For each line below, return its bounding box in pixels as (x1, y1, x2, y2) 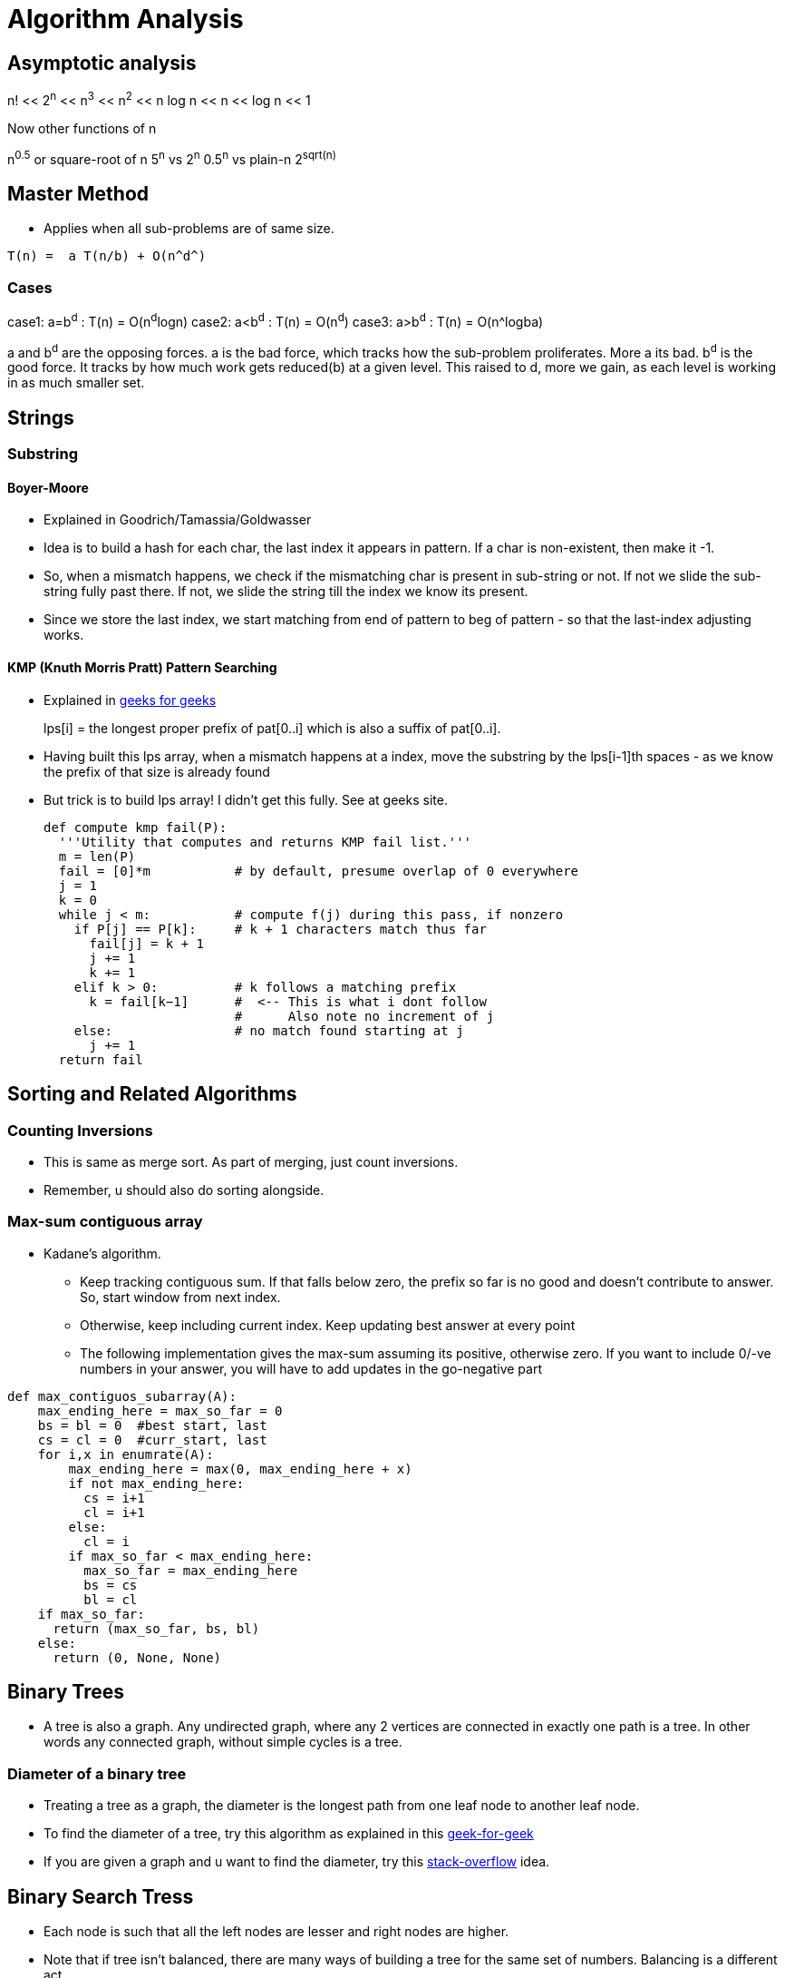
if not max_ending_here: (68, 1475, 245, 1491)
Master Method (7, 181, 150, 205)
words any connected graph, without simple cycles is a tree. (44, 1734, 402, 1750)
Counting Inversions (7, 1121, 153, 1140)
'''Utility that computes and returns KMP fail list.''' (58, 834, 472, 849)
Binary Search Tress (7, 1885, 194, 1908)
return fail (58, 1052, 143, 1067)
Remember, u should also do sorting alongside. (44, 1181, 325, 1198)
